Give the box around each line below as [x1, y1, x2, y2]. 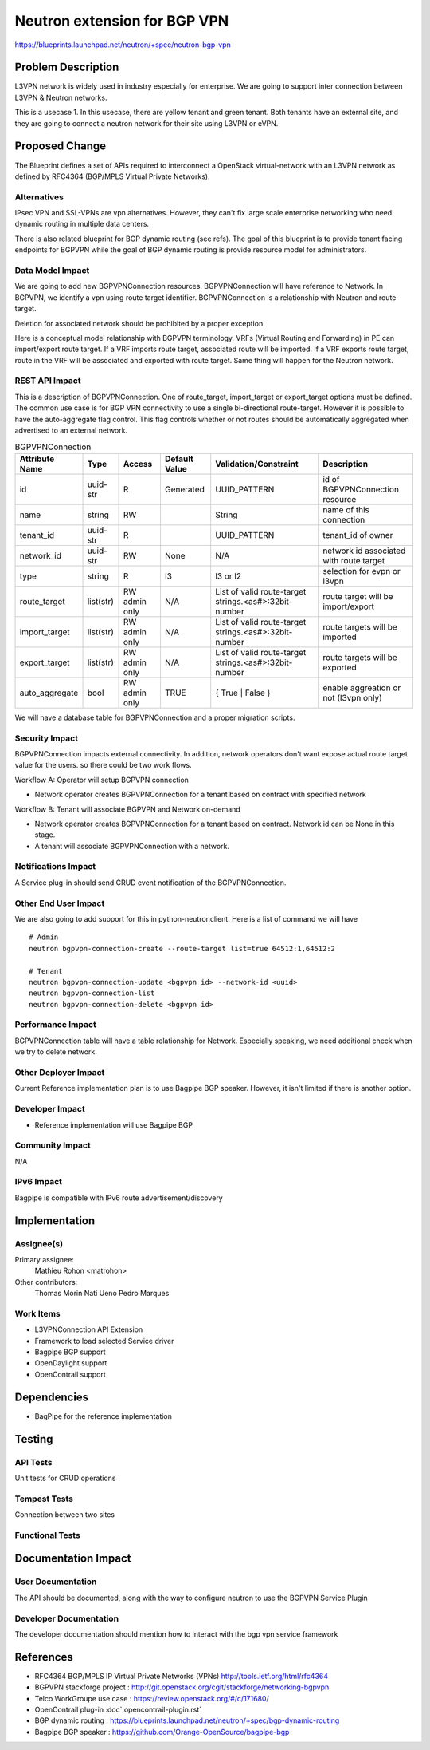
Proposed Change [14, 140, 107, 153]
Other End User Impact [14, 898, 105, 909]
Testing [14, 1432, 53, 1446]
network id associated [322, 545, 406, 556]
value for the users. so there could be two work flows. [14, 760, 192, 770]
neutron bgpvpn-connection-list [29, 989, 155, 997]
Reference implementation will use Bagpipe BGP [34, 1120, 193, 1129]
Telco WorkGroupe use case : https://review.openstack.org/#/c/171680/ [34, 1693, 270, 1703]
